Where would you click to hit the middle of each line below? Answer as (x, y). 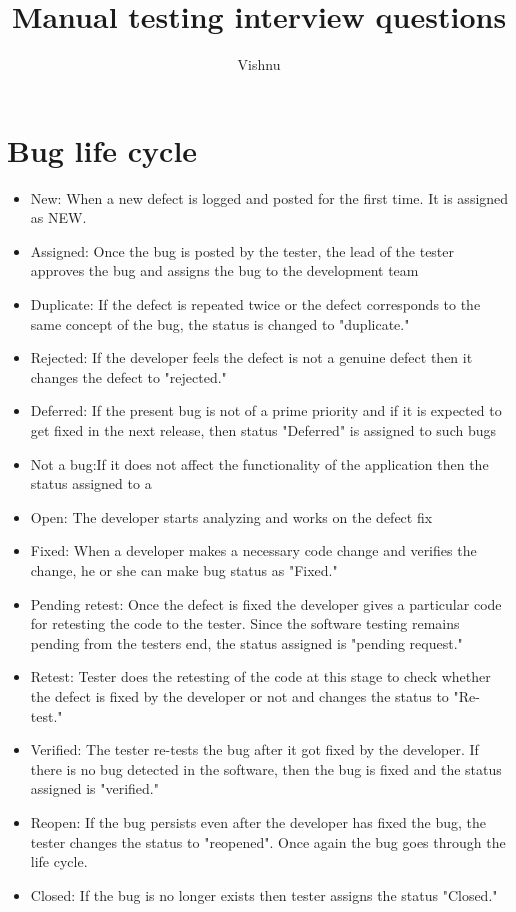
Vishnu (259, 64)
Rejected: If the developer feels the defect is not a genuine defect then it (251, 357)
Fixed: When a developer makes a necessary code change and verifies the (253, 550)
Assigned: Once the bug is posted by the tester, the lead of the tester (242, 250)
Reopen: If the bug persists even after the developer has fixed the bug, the (258, 821)
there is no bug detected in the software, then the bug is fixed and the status (266, 768)
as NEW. (58, 217)
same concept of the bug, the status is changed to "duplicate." (220, 323)
